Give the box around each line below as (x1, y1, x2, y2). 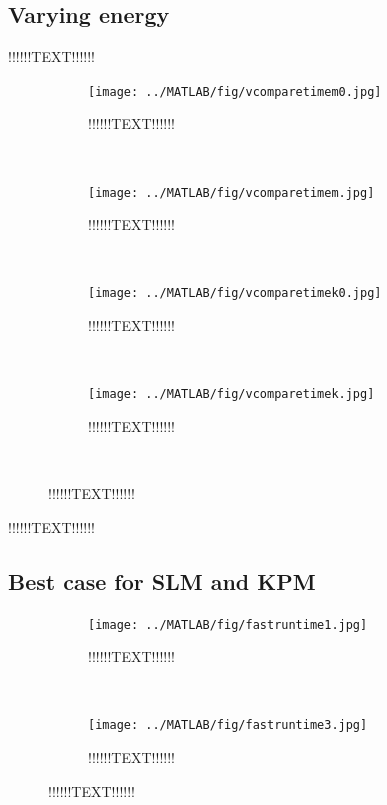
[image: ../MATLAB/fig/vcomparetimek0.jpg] (88, 286, 382, 301)
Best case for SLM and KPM (8, 565, 316, 596)
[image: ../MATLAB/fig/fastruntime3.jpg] (88, 718, 368, 733)
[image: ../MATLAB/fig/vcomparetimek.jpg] (88, 387, 375, 402)
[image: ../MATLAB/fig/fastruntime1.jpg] (88, 617, 368, 632)
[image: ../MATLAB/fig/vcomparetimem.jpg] (88, 185, 375, 200)
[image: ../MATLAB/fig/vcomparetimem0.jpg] (88, 84, 382, 99)
